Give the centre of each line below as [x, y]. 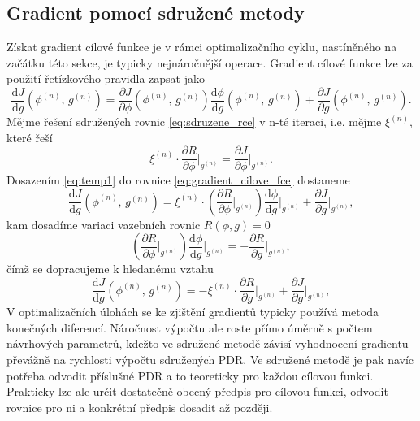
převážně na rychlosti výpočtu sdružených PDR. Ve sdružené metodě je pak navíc [210, 359]
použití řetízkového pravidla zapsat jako [106, 78]
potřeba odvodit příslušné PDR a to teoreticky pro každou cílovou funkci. [190, 375]
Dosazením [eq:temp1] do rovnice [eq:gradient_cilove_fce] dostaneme [178, 180]
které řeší [30, 137]
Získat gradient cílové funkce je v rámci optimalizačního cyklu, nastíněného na [202, 47]
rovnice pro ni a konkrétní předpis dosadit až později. [140, 407]
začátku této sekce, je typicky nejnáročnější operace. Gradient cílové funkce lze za [210, 62]
